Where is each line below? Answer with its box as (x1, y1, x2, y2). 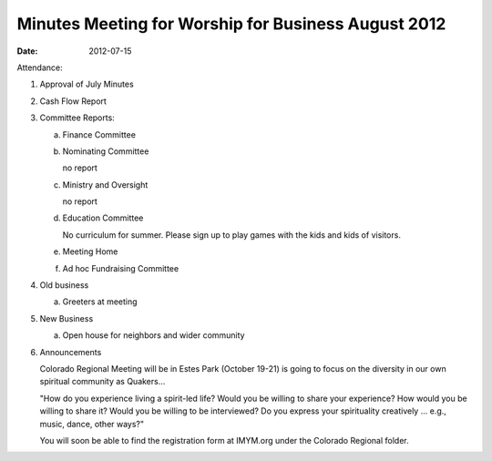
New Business (39, 312, 94, 323)
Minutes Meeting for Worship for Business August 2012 (16, 14, 446, 34)
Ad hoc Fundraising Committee (62, 262, 179, 273)
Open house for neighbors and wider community (62, 330, 245, 341)
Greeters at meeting (62, 296, 138, 307)
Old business (39, 280, 89, 291)
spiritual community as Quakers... (39, 376, 166, 387)
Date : (16, 46, 38, 56)
